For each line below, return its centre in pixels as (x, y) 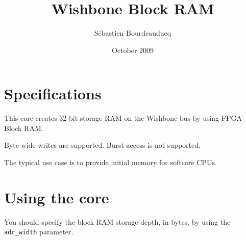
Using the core (57, 197)
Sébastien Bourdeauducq (133, 33)
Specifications (53, 94)
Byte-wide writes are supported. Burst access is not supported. (102, 145)
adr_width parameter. (39, 232)
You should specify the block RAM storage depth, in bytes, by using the (117, 221)
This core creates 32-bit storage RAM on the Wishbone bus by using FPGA (123, 118)
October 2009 (133, 50)
